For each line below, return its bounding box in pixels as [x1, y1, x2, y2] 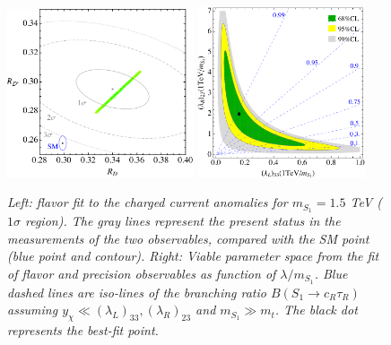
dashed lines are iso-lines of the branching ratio [7, 282, 266, 301]
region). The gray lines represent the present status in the [25, 211, 341, 230]
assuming [7, 300, 58, 319]
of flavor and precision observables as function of [7, 263, 276, 282]
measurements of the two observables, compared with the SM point [7, 229, 369, 247]
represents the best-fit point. [7, 321, 159, 340]
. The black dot [274, 300, 358, 319]
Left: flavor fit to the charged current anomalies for [7, 193, 288, 211]
